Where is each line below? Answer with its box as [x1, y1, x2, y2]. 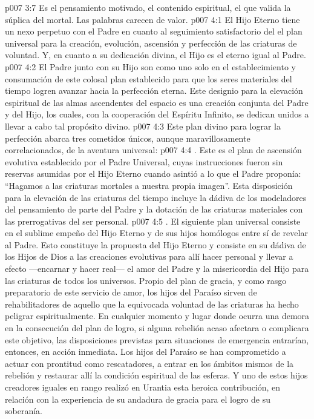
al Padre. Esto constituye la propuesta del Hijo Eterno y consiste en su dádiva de [5, 238, 306, 251]
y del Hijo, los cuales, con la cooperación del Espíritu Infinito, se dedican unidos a [5, 108, 309, 120]
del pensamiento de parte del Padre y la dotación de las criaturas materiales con [5, 203, 303, 216]
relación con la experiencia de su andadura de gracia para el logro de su [5, 392, 271, 405]
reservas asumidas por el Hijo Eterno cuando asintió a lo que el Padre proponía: [5, 167, 301, 180]
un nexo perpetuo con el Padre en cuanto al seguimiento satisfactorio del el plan [5, 25, 303, 38]
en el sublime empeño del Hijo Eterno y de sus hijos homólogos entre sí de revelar [5, 226, 308, 239]
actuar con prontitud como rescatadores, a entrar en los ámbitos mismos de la [5, 357, 294, 369]
